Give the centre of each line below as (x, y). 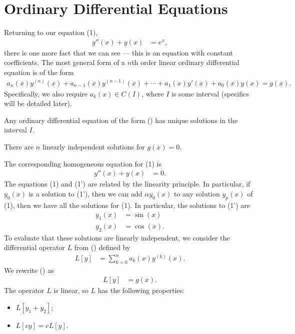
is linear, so (71, 290)
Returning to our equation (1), (51, 32)
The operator (24, 290)
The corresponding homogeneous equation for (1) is (83, 163)
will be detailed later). (38, 103)
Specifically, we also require (46, 93)
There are (19, 146)
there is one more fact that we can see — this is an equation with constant (118, 52)
